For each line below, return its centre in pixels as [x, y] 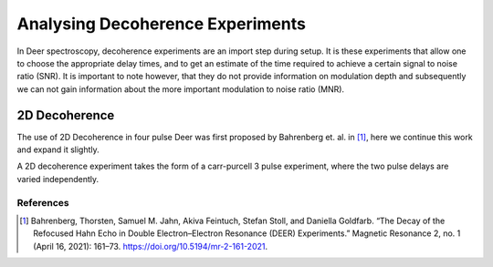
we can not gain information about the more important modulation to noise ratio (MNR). [181, 89]
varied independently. [58, 179]
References [43, 202]
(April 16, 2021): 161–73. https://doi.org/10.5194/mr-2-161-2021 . [151, 246]
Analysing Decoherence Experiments [161, 24]
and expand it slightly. [58, 149]
